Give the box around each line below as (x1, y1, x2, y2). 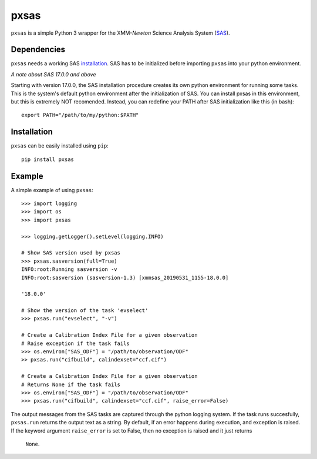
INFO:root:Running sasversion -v (21, 266, 117, 273)
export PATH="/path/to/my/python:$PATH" (21, 112, 139, 119)
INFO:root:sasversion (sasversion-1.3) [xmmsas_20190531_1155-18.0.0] (21, 274, 229, 281)
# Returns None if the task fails (21, 381, 120, 388)
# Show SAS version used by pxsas (21, 250, 120, 256)
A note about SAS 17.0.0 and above (11, 71, 96, 78)
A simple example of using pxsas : (11, 186, 93, 193)
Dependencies (11, 45, 66, 55)
